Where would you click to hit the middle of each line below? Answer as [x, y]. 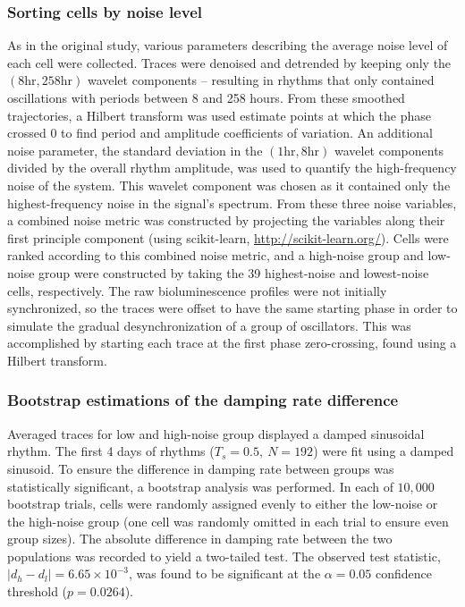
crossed [27, 133]
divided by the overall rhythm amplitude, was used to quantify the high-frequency [232, 168]
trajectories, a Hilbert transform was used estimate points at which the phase [219, 115]
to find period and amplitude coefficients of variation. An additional [247, 133]
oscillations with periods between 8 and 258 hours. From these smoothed [206, 97]
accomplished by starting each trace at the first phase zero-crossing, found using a [232, 343]
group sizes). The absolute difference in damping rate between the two [200, 539]
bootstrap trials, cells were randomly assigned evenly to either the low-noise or [223, 504]
